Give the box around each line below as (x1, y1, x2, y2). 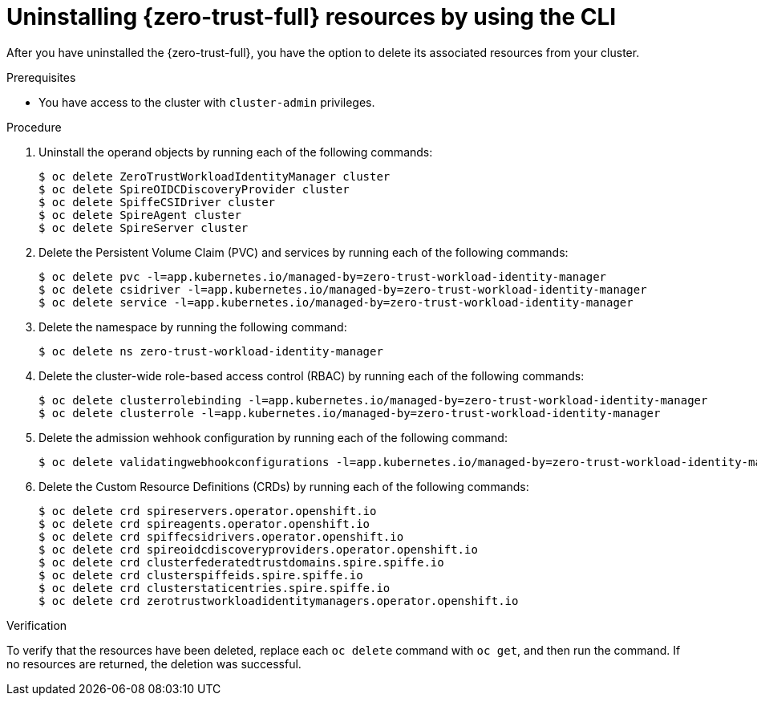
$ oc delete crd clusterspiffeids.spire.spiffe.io (38, 568, 363, 582)
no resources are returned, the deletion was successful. (6, 656, 302, 671)
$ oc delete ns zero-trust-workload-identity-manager (38, 344, 383, 358)
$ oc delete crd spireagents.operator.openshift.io (38, 517, 370, 530)
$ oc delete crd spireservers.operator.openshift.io (38, 504, 377, 517)
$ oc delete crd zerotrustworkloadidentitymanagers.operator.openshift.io (38, 594, 519, 607)
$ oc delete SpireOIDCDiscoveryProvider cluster (38, 182, 350, 196)
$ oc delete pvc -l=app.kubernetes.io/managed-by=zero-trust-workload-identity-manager (38, 270, 607, 283)
